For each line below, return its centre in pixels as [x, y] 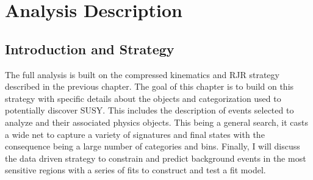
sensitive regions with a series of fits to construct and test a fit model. [135, 170]
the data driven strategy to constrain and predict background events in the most [156, 158]
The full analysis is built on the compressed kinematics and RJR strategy [142, 74]
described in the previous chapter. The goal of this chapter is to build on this [149, 86]
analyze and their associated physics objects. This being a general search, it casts [156, 122]
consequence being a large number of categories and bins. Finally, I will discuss [153, 146]
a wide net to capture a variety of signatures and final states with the [135, 134]
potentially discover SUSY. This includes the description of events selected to [149, 110]
